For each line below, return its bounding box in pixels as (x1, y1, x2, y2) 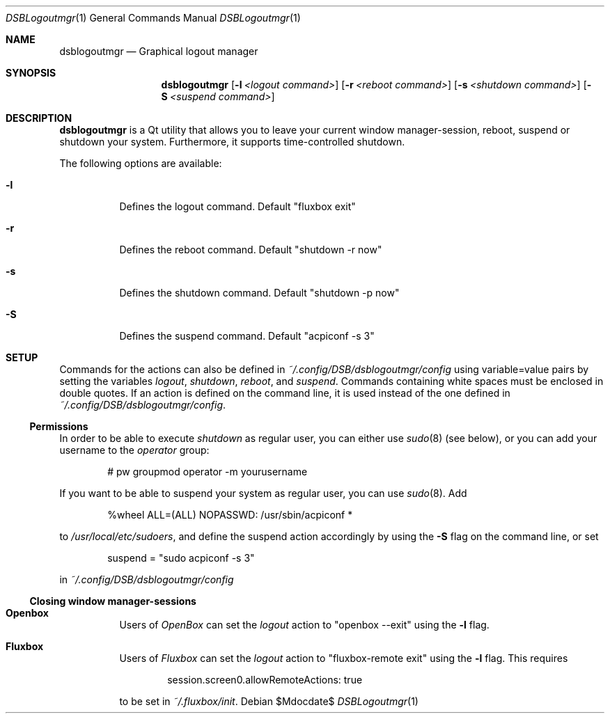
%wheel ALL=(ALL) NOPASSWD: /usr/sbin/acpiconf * (107, 509, 353, 521)
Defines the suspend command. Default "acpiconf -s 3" (119, 330, 375, 342)
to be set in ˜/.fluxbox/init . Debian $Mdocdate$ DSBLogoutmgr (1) (119, 695, 419, 707)
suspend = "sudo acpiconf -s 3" (107, 552, 255, 564)
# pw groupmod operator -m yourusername (107, 466, 308, 477)
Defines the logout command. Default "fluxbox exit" (119, 200, 356, 212)
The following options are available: (59, 157, 222, 169)
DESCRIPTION (6, 112, 72, 124)
